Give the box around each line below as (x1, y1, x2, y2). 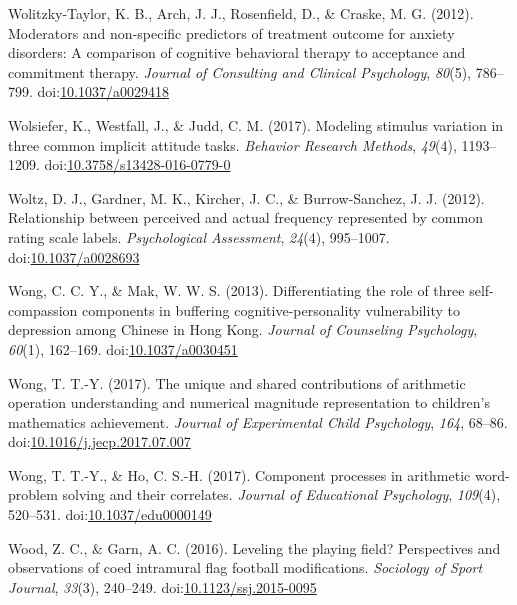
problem (8, 484, 58, 505)
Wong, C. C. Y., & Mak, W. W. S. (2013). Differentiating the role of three (8, 280, 465, 301)
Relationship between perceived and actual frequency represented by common (8, 207, 483, 228)
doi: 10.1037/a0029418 (37, 81, 170, 102)
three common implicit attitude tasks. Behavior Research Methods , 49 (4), (8, 134, 457, 155)
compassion (8, 299, 78, 320)
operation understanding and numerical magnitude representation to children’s (8, 392, 490, 413)
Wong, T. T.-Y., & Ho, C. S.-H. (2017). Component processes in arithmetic (8, 464, 471, 485)
